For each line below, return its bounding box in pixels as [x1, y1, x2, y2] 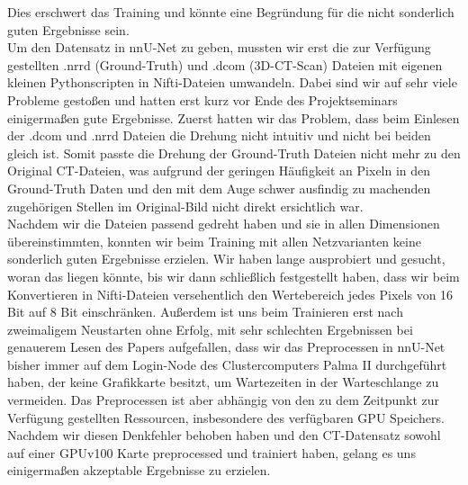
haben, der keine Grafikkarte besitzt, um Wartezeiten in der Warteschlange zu [7, 373, 439, 391]
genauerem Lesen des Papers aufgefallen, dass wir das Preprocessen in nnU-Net [7, 337, 445, 356]
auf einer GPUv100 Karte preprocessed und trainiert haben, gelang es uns [7, 443, 416, 462]
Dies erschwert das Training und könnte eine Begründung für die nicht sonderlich [7, 3, 454, 21]
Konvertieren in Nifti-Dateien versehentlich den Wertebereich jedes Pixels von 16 [7, 284, 454, 303]
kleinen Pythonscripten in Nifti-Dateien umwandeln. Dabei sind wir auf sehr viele [7, 73, 457, 92]
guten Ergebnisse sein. [7, 20, 130, 39]
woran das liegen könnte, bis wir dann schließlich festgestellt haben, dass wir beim [7, 266, 460, 285]
